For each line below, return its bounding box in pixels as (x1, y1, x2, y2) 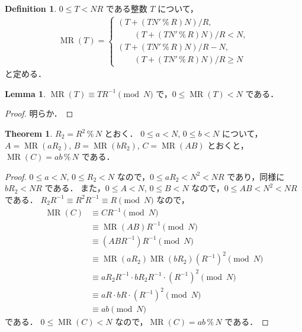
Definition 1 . (5, 2, 57, 14)
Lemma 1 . (5, 87, 46, 99)
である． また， (44, 182, 105, 194)
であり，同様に (227, 170, 285, 182)
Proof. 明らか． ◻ (5, 107, 73, 120)
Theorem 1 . (5, 127, 53, 140)
